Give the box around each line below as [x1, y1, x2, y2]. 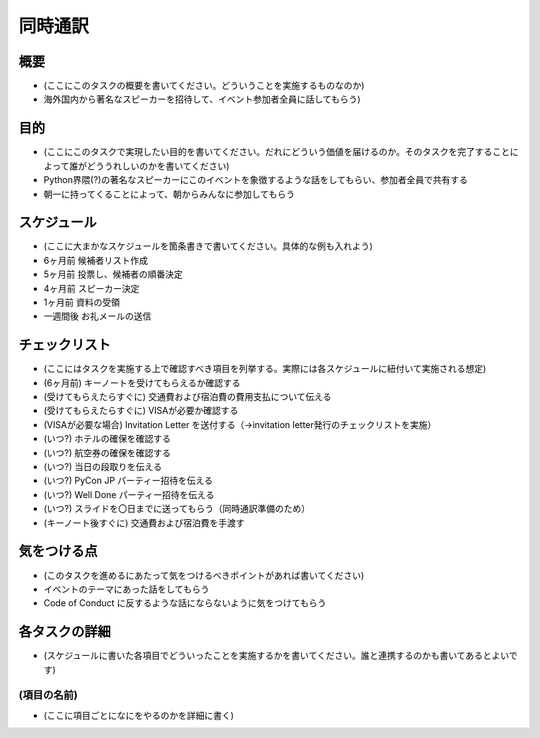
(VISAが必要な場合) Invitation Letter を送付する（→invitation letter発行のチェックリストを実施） [43, 418, 437, 430]
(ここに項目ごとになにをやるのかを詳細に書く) [43, 709, 235, 721]
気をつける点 [18, 543, 98, 560]
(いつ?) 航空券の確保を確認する [43, 446, 172, 459]
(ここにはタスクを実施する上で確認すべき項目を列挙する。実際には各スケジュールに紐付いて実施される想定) [43, 363, 487, 375]
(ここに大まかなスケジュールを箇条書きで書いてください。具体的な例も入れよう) [43, 240, 374, 252]
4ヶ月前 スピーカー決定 [43, 282, 140, 294]
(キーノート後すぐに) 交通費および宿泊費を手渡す [43, 516, 245, 529]
